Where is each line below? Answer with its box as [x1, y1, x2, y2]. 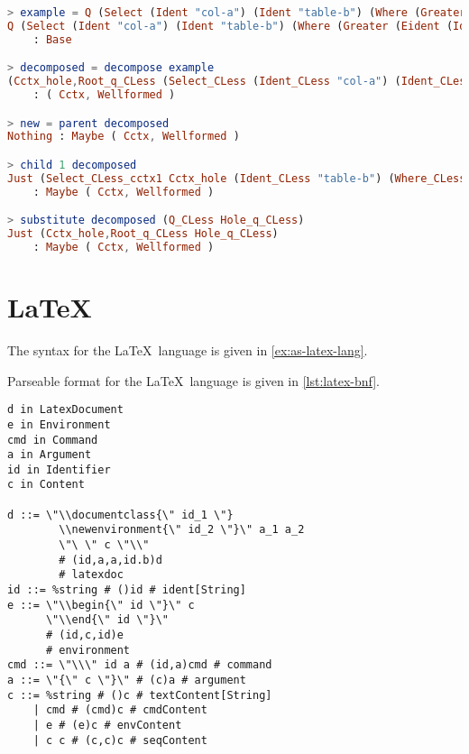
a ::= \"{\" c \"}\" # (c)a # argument [7, 674, 246, 686]
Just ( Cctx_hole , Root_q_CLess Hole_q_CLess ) [7, 227, 279, 241]
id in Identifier [7, 463, 111, 476]
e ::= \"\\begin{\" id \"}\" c [7, 598, 195, 611]
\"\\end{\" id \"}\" [45, 613, 169, 627]
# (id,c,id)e [45, 629, 124, 642]
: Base [32, 32, 72, 46]
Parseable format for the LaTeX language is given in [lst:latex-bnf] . [7, 371, 381, 390]
